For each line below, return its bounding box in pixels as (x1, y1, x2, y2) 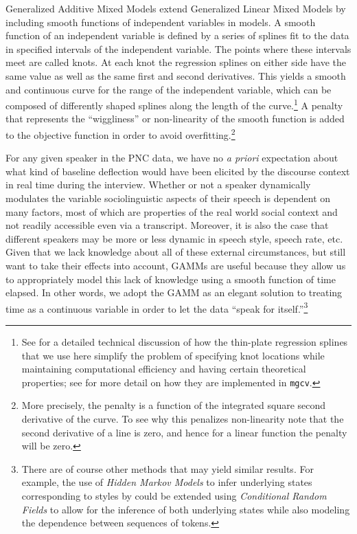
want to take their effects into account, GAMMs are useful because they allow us (5, 258, 346, 272)
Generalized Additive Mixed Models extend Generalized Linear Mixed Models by (5, 1, 346, 15)
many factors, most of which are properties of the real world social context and (5, 204, 338, 219)
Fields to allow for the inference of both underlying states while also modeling (21, 502, 350, 516)
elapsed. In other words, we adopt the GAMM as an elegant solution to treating (5, 285, 343, 300)
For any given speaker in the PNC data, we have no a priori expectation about (5, 151, 338, 165)
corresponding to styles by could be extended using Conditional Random (21, 489, 327, 503)
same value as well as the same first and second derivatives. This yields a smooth (5, 68, 346, 82)
